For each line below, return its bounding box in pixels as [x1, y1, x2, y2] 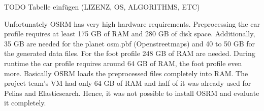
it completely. [4, 97, 46, 108]
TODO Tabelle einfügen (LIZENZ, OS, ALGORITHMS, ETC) [4, 2, 200, 12]
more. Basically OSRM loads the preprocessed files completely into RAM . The [4, 68, 248, 78]
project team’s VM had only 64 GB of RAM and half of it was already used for [4, 78, 251, 88]
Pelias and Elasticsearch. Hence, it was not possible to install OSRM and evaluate [4, 87, 259, 98]
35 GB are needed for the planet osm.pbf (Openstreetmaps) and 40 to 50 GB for [4, 38, 255, 48]
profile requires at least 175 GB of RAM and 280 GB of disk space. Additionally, [4, 28, 255, 39]
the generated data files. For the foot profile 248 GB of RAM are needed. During [4, 48, 255, 59]
